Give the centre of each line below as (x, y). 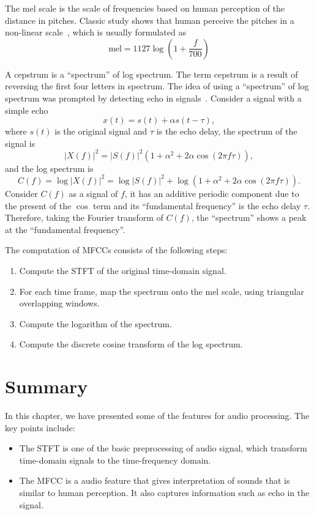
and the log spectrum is (49, 168)
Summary (47, 386)
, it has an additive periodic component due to (212, 193)
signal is (20, 143)
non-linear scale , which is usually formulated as (95, 32)
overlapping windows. (59, 303)
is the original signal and (101, 131)
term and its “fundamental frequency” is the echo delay (197, 205)
